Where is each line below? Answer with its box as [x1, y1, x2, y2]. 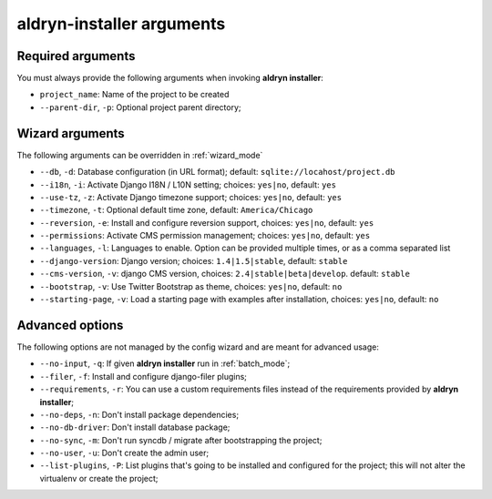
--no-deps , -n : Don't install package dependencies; [39, 409, 240, 420]
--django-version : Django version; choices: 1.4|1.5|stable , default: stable [39, 255, 348, 266]
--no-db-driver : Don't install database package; [39, 422, 231, 433]
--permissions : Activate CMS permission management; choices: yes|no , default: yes [39, 230, 371, 241]
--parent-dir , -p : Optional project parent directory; [39, 101, 241, 113]
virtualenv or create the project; [39, 473, 159, 484]
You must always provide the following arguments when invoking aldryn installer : [16, 73, 323, 84]
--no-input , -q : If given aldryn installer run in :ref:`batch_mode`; [39, 358, 291, 369]
